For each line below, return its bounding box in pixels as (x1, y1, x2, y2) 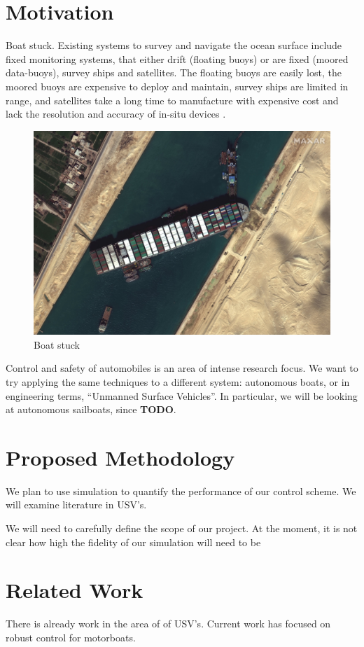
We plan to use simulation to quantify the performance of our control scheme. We (6, 483, 356, 498)
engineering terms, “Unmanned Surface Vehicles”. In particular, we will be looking (6, 388, 358, 403)
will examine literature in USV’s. (6, 497, 147, 512)
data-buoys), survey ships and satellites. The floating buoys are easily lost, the (6, 65, 342, 80)
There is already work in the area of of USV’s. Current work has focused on (6, 616, 331, 631)
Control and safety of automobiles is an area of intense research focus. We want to (6, 361, 358, 375)
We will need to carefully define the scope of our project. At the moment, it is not (6, 521, 358, 536)
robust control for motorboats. (6, 629, 136, 644)
